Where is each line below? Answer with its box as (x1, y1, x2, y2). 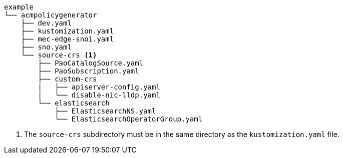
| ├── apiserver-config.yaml (38, 83, 160, 91)
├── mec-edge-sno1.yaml (21, 35, 114, 43)
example (4, 3, 34, 11)
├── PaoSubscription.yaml (38, 67, 139, 75)
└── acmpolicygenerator (4, 11, 97, 19)
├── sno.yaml (21, 43, 72, 51)
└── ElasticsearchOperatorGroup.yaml (55, 115, 203, 123)
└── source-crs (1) (21, 51, 97, 59)
